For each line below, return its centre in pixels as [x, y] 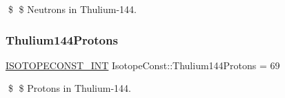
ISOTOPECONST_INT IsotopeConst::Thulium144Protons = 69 [143, 65]
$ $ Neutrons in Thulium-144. [72, 9]
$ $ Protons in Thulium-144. [69, 88]
